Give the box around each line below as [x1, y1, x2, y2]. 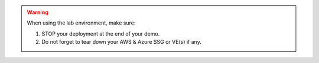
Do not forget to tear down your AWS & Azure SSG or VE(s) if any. [41, 38, 202, 45]
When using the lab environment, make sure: [27, 19, 136, 26]
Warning [27, 9, 48, 16]
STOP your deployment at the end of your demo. [41, 30, 160, 37]
